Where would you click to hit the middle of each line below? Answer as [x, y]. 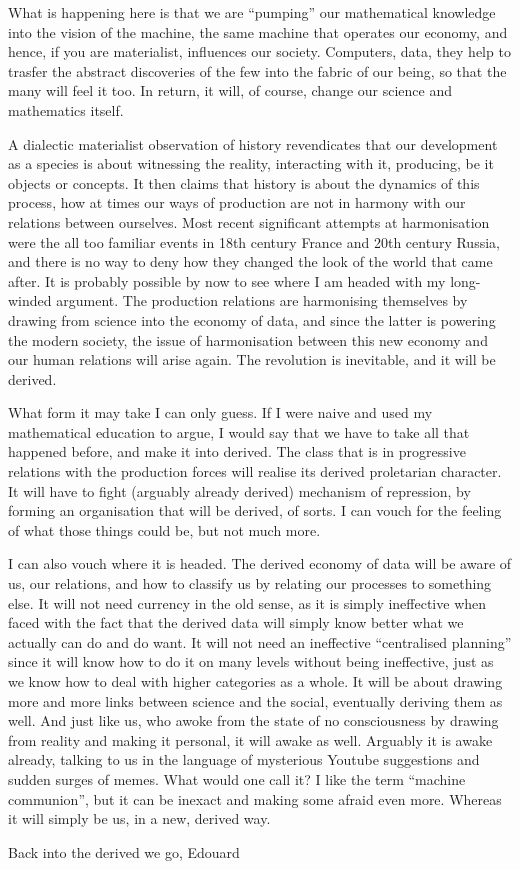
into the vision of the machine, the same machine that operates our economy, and [258, 31]
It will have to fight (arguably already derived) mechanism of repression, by [239, 490]
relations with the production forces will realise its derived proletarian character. [255, 471]
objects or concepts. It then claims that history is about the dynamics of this [244, 182]
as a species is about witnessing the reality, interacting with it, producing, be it [251, 163]
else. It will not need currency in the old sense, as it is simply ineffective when [247, 602]
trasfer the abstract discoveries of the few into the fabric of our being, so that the [257, 70]
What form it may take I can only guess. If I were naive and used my [220, 412]
